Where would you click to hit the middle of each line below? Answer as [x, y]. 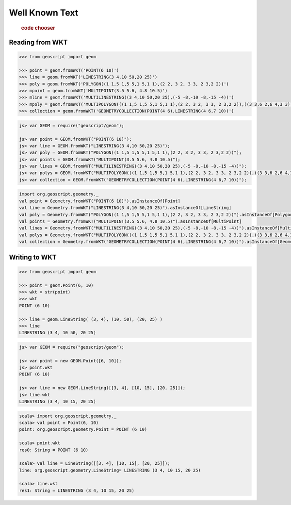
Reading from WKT [38, 42]
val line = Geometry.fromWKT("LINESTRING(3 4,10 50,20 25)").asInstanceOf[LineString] [125, 208]
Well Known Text [44, 13]
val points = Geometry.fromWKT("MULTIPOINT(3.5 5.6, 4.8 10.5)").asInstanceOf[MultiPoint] [130, 221]
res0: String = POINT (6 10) [54, 450]
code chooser [38, 28]
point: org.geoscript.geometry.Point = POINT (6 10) [83, 430]
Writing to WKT [33, 257]
